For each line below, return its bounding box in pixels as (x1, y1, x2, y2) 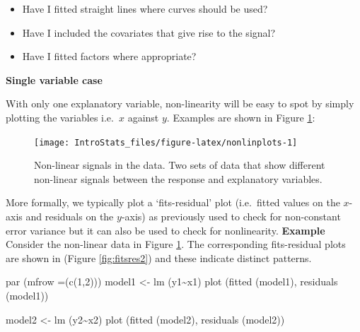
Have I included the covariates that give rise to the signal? (22, 25, 276, 40)
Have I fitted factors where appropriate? (22, 49, 197, 64)
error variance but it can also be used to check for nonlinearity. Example (6, 223, 325, 237)
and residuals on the (25, 209, 114, 223)
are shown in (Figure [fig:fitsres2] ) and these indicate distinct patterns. (6, 250, 312, 265)
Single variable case (6, 72, 103, 87)
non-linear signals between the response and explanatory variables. (34, 171, 323, 186)
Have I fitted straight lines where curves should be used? (22, 1, 268, 16)
